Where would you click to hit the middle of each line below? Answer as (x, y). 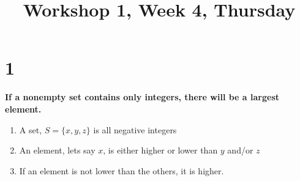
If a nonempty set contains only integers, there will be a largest (142, 97)
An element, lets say (57, 150)
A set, (31, 129)
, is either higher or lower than (160, 150)
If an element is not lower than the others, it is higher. (122, 170)
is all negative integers (135, 129)
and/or (240, 150)
